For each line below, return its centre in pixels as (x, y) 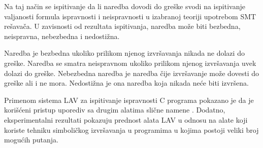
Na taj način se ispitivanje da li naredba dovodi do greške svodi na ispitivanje (125, 6)
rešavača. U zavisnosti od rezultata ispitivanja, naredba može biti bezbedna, (122, 26)
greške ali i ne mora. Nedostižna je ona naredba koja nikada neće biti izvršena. (126, 83)
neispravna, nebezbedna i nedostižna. (62, 36)
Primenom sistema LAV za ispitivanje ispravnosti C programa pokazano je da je (129, 100)
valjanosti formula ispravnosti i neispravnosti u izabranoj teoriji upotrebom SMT (130, 16)
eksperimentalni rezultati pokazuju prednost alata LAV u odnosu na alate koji (126, 119)
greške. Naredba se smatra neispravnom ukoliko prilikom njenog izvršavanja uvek (130, 63)
